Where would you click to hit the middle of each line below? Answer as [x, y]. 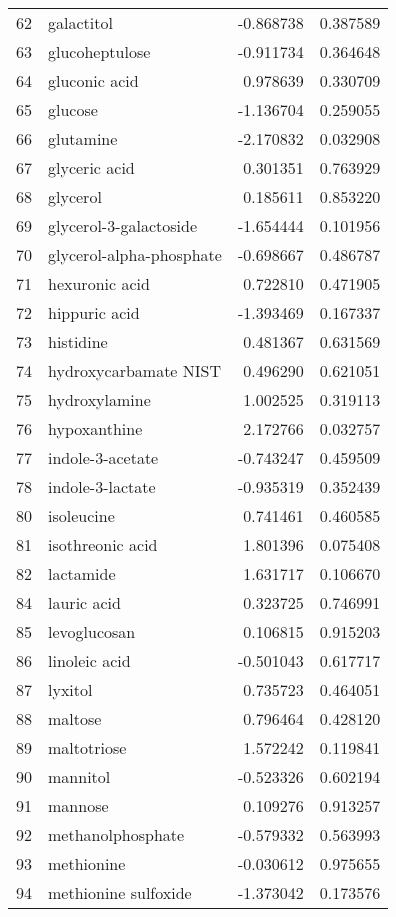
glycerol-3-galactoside [123, 225]
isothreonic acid [103, 544]
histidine [78, 341]
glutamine [83, 138]
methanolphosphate [116, 834]
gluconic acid [93, 80]
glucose [73, 109]
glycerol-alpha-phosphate [135, 254]
